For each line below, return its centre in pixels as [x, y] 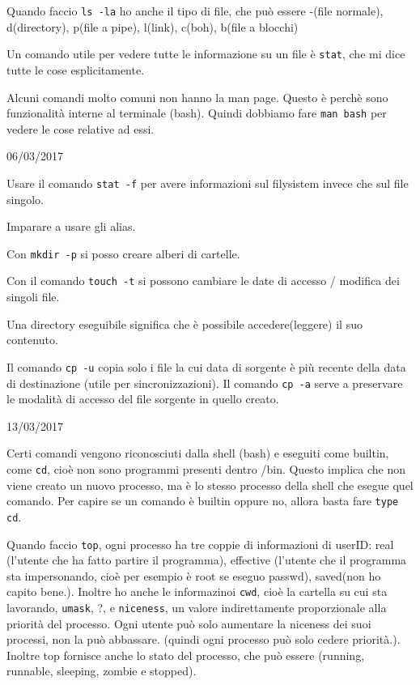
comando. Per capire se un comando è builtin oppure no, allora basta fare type [203, 501]
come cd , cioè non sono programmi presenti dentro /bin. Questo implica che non [206, 468]
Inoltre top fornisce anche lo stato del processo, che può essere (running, [186, 655]
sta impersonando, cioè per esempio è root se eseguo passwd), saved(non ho [194, 575]
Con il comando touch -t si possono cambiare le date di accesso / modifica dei [203, 281]
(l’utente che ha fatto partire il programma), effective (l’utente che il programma [207, 560]
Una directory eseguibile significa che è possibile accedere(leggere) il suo [185, 323]
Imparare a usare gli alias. [71, 226]
